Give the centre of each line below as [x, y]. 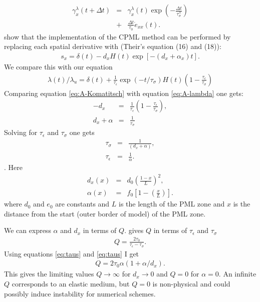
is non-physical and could [191, 284]
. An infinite [237, 274]
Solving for [21, 132]
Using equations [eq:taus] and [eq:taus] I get [72, 253]
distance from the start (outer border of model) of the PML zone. [105, 213]
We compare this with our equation [58, 67]
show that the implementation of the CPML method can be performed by [117, 36]
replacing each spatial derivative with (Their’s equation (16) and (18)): [113, 46]
